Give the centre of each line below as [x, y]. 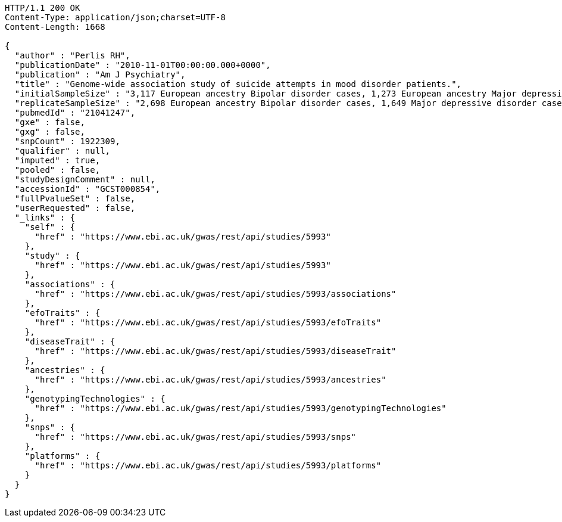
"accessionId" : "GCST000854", [88, 189]
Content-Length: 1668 [55, 27]
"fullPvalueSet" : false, [75, 198]
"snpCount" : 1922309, [67, 141]
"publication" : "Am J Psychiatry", [100, 74]
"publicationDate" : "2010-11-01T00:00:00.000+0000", [143, 65]
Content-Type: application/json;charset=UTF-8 [115, 17]
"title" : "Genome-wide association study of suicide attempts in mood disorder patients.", [238, 84]
